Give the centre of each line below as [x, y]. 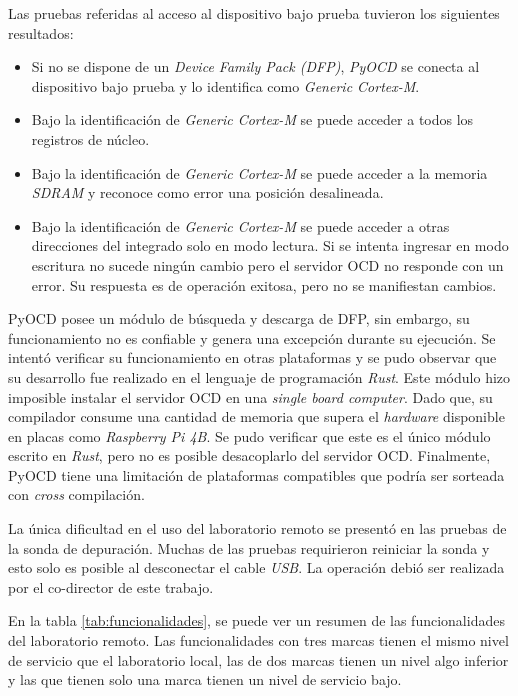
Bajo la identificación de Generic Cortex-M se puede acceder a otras [240, 225]
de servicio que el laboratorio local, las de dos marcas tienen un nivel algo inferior [258, 659]
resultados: [41, 32]
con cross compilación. [76, 494]
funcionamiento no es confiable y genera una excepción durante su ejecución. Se [252, 337]
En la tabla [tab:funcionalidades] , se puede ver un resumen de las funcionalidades [256, 620]
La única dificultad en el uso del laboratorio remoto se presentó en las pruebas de [257, 528]
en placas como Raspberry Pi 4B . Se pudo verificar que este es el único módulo [249, 435]
